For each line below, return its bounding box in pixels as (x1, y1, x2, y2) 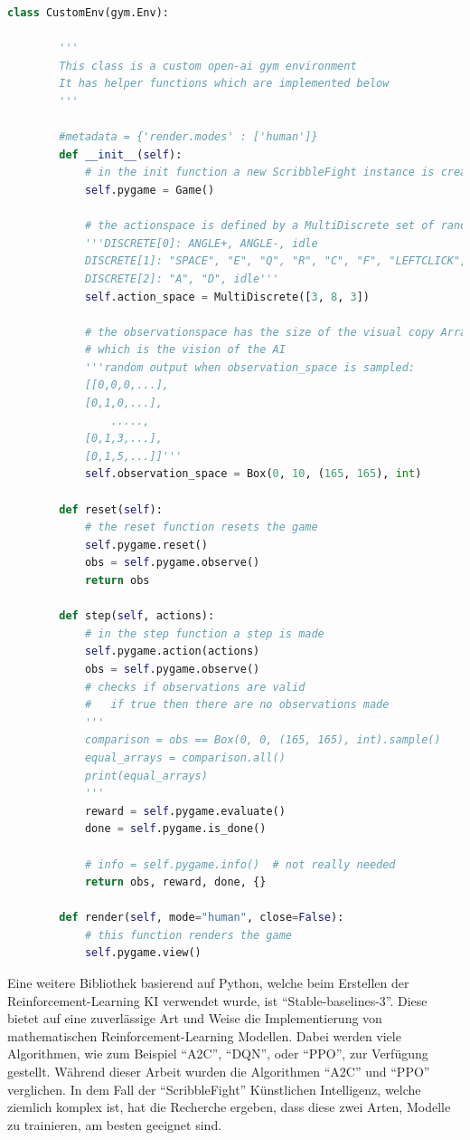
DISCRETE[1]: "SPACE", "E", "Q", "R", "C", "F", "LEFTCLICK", (84, 254, 467, 268)
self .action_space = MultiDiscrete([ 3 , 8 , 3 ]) (84, 290, 370, 303)
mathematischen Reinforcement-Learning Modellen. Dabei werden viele (7, 1026, 401, 1045)
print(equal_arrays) (84, 769, 208, 782)
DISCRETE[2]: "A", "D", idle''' (84, 272, 279, 285)
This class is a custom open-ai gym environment (59, 59, 357, 72)
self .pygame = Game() (84, 183, 215, 196)
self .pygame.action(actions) (84, 645, 260, 658)
